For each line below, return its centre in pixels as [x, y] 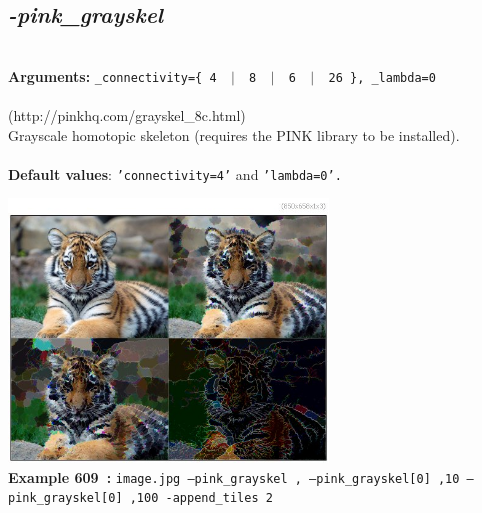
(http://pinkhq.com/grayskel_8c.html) [127, 115]
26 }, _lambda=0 [382, 77]
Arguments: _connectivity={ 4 [112, 75]
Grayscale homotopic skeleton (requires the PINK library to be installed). [234, 134]
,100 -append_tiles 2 [201, 498]
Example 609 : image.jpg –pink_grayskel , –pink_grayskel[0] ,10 [234, 476]
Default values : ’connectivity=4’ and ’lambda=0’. [175, 173]
